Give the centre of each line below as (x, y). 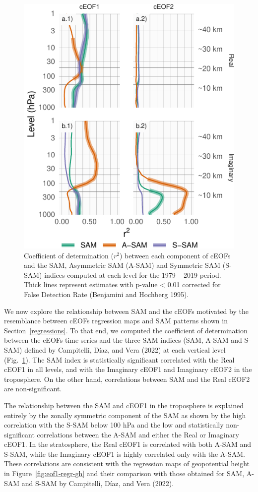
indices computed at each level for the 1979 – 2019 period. (133, 275)
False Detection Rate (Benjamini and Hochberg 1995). (106, 294)
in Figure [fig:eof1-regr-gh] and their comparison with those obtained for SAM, (124, 473)
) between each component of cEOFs (175, 255)
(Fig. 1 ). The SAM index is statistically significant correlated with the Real (119, 359)
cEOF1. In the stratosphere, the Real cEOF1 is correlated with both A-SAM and (128, 444)
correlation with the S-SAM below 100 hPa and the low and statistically (114, 425)
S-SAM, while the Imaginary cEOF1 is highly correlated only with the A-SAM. (125, 454)
